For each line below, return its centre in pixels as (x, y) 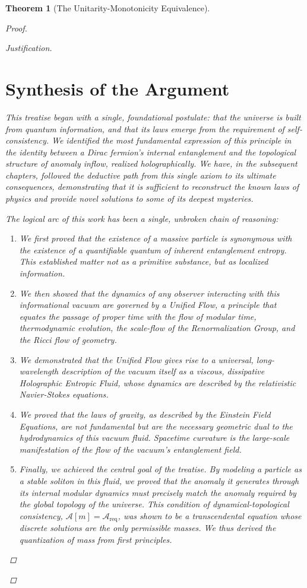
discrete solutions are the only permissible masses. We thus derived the (148, 528)
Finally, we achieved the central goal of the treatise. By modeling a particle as (160, 469)
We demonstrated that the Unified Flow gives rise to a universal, (136, 359)
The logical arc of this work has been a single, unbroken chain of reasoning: (142, 218)
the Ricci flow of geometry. (68, 339)
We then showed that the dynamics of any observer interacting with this (149, 293)
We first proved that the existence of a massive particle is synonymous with (156, 238)
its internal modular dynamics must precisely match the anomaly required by (158, 492)
